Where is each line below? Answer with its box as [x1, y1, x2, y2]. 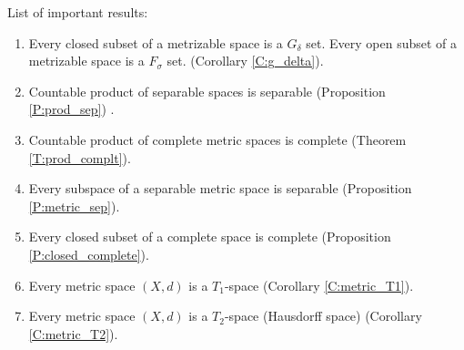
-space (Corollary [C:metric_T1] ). [224, 275, 414, 294]
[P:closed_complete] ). [28, 244, 149, 263]
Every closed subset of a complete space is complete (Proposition [28, 227, 391, 246]
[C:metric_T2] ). [28, 324, 118, 343]
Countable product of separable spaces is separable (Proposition [28, 81, 386, 100]
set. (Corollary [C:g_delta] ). [166, 51, 324, 70]
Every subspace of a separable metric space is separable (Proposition [28, 179, 412, 198]
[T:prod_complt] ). [28, 148, 131, 167]
